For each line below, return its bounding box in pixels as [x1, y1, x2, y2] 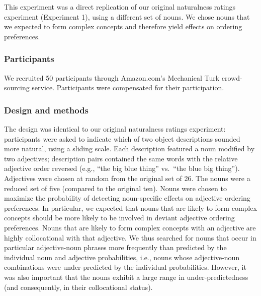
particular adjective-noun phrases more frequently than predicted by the [4, 242, 227, 253]
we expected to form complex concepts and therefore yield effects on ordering [4, 21, 242, 32]
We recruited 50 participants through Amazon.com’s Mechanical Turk [4, 72, 220, 83]
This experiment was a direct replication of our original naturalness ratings [4, 2, 235, 12]
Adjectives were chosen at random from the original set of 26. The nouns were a [4, 172, 250, 183]
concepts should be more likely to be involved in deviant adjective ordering [4, 212, 235, 223]
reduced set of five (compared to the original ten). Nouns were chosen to [4, 183, 227, 193]
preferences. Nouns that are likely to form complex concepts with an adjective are [4, 222, 256, 232]
